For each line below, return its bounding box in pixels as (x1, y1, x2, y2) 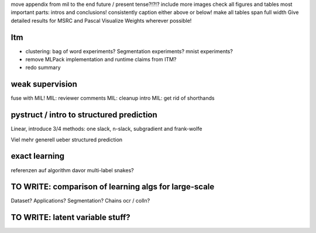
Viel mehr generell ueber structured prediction (11, 136, 123, 143)
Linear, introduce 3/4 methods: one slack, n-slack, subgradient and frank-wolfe (11, 126, 202, 133)
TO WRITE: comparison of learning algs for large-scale (11, 182, 215, 192)
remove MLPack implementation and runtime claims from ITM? (25, 56, 177, 63)
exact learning (11, 151, 64, 161)
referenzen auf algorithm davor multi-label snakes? (11, 166, 134, 173)
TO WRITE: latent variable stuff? (11, 213, 130, 222)
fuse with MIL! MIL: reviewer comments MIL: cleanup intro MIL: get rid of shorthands (11, 95, 215, 102)
